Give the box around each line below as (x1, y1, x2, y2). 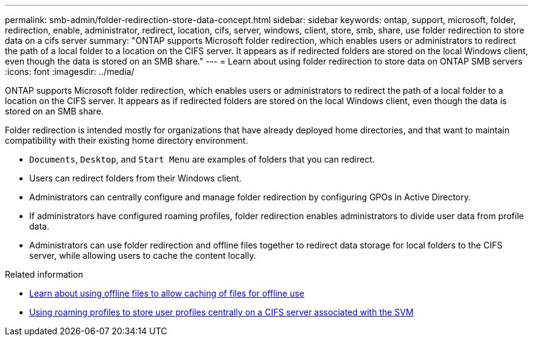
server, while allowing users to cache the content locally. (29, 250, 256, 261)
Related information (5, 269, 83, 279)
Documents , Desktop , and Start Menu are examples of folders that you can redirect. (29, 154, 375, 164)
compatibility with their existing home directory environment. (5, 135, 248, 146)
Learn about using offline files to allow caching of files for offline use (29, 288, 305, 298)
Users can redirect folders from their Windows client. (29, 173, 242, 183)
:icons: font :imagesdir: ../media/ (5, 66, 134, 77)
